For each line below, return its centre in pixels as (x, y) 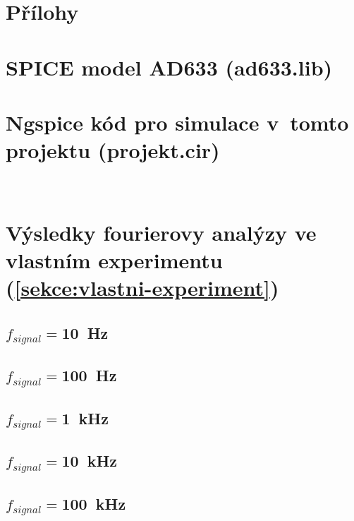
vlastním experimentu (114, 260)
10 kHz (90, 461)
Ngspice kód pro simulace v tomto (177, 122)
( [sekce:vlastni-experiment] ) (142, 288)
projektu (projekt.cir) (113, 150)
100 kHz (94, 504)
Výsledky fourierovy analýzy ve (161, 232)
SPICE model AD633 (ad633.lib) (169, 67)
